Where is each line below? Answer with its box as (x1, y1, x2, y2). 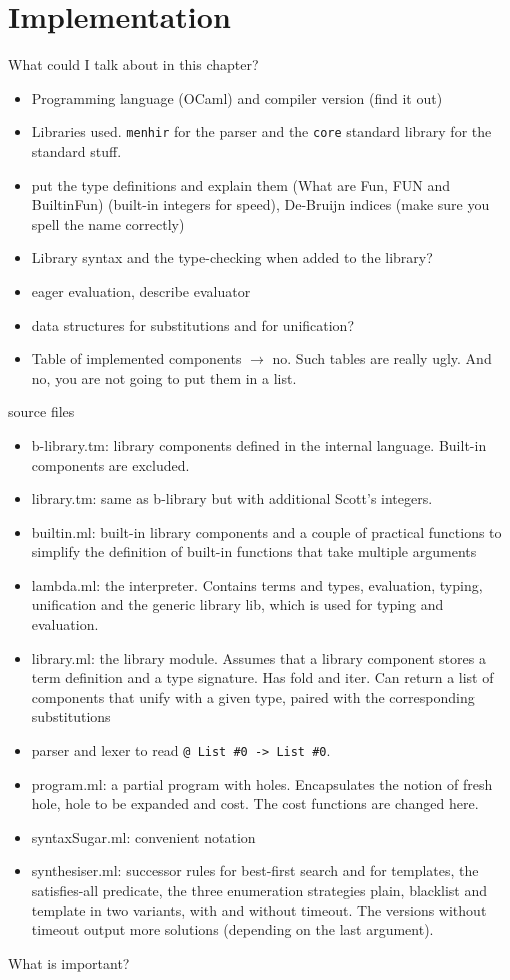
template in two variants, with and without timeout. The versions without (31, 899, 487, 920)
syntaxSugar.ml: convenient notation (31, 826, 256, 847)
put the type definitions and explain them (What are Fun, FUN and (31, 174, 451, 195)
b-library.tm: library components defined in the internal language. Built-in (31, 434, 487, 455)
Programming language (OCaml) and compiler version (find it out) (31, 87, 443, 108)
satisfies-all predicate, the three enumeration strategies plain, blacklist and (31, 880, 488, 901)
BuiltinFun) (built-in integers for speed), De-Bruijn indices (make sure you (31, 194, 490, 215)
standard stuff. (31, 140, 122, 161)
